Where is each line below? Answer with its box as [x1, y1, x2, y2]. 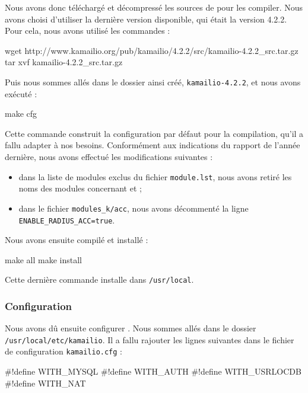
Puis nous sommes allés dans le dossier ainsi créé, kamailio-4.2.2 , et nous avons [5, 75, 301, 88]
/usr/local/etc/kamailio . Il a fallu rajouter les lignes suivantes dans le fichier [5, 333, 294, 346]
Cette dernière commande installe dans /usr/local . [5, 273, 194, 286]
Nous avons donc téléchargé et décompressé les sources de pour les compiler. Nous [5, 1, 303, 13]
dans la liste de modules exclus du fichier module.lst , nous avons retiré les [18, 170, 292, 183]
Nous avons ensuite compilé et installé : [5, 234, 148, 246]
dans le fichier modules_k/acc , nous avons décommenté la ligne [18, 202, 249, 214]
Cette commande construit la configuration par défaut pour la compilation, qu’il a [5, 127, 304, 139]
